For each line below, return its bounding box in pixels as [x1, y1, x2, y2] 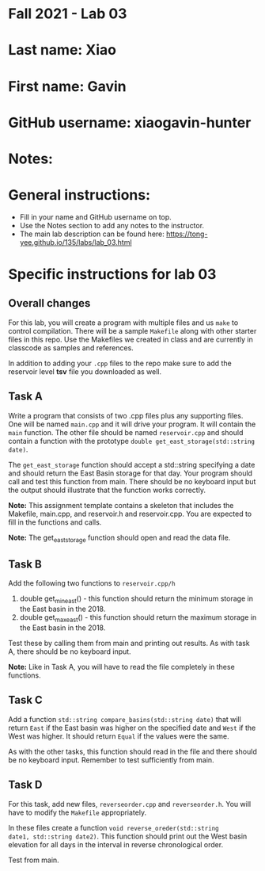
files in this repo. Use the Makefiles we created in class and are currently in [8, 334, 253, 344]
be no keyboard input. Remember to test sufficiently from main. [8, 754, 215, 765]
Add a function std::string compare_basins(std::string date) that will [8, 714, 241, 724]
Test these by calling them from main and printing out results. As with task [8, 638, 251, 648]
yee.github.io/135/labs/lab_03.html [19, 237, 132, 246]
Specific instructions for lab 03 [8, 266, 217, 284]
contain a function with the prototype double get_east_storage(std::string [8, 436, 256, 445]
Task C [8, 693, 44, 707]
